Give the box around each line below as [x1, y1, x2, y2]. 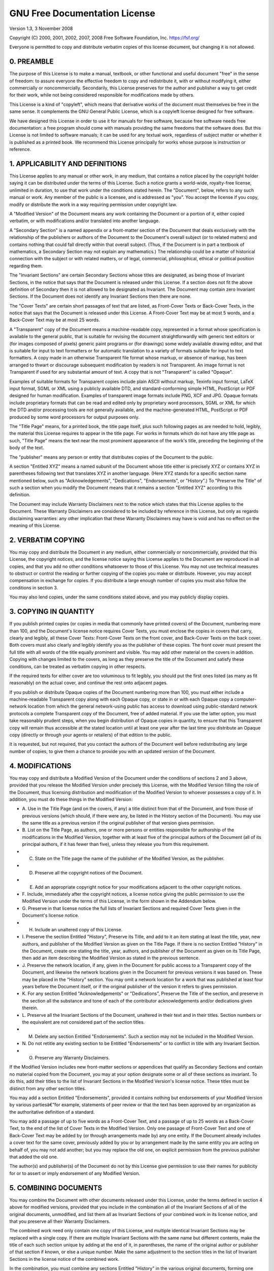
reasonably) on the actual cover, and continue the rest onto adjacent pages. [9, 680, 168, 686]
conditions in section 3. [9, 585, 58, 591]
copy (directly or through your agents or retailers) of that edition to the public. [9, 732, 172, 738]
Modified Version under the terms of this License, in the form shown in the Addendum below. [22, 898, 217, 904]
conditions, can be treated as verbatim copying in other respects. [9, 663, 146, 670]
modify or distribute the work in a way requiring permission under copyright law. [9, 201, 177, 207]
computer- [234, 697, 257, 703]
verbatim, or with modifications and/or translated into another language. [9, 218, 160, 224]
